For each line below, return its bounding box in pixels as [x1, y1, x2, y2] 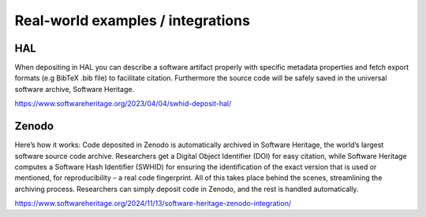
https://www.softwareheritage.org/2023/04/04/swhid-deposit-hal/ [14, 99, 232, 108]
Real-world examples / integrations [14, 12, 250, 29]
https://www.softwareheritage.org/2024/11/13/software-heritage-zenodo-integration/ [14, 199, 292, 208]
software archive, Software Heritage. [14, 84, 134, 94]
